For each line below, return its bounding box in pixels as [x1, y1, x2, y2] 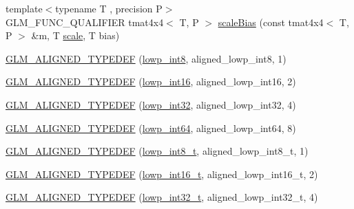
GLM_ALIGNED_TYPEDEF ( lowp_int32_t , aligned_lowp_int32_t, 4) [6, 190, 318, 204]
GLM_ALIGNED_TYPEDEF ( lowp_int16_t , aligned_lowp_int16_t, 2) [6, 166, 318, 181]
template [6, 1, 43, 15]
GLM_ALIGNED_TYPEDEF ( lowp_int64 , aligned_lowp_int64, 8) [6, 120, 296, 135]
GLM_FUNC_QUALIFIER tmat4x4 [6, 14, 164, 29]
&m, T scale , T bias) [31, 28, 120, 43]
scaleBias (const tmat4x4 [218, 14, 324, 29]
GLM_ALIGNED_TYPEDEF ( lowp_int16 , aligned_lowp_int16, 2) [6, 74, 296, 89]
